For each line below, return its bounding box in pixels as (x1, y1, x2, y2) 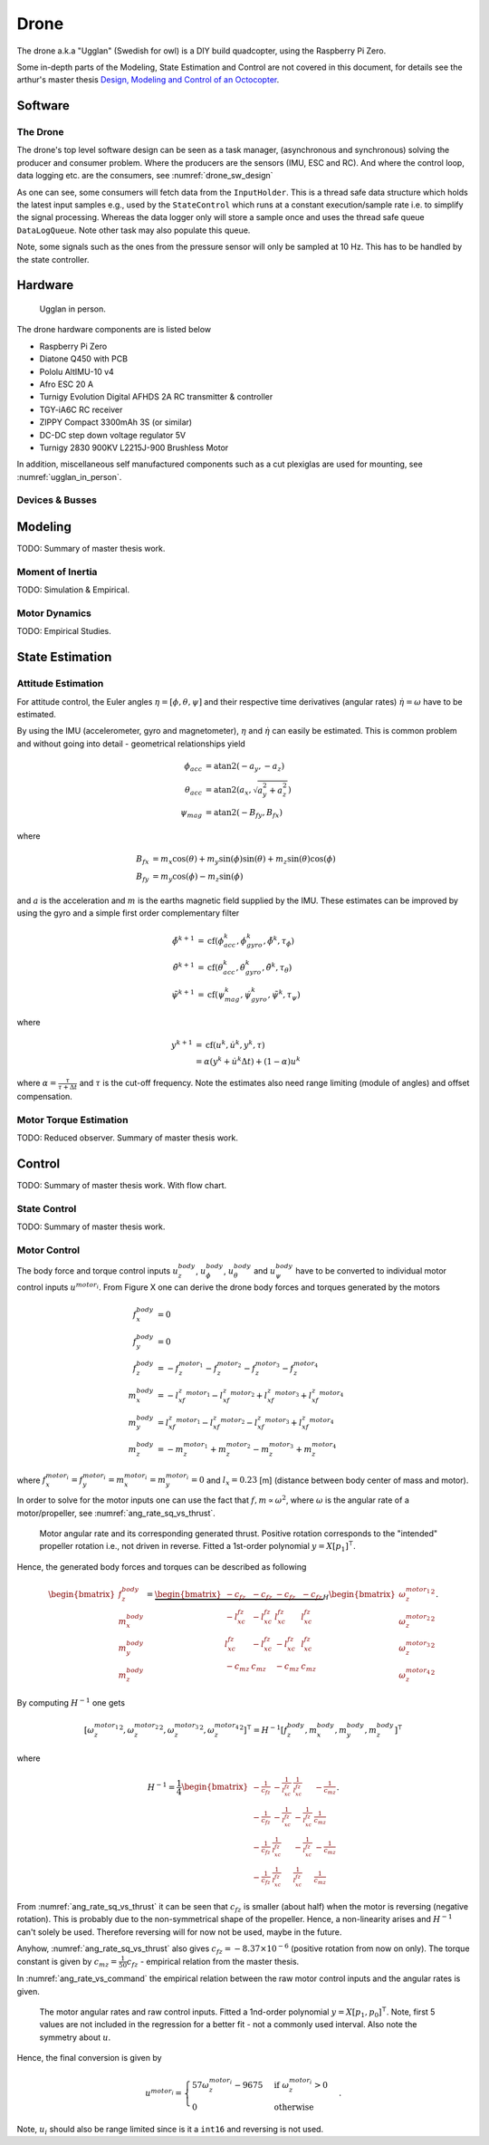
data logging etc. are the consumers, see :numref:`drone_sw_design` (16, 170, 273, 181)
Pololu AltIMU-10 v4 (39, 366, 115, 377)
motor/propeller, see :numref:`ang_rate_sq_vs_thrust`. (16, 1507, 216, 1518)
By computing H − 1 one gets (16, 1697, 126, 1708)
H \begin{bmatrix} (322, 1589, 396, 1602)
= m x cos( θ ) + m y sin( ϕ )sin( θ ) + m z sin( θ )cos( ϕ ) (152, 853, 337, 866)
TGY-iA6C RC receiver (39, 404, 123, 415)
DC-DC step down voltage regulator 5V (39, 429, 187, 440)
